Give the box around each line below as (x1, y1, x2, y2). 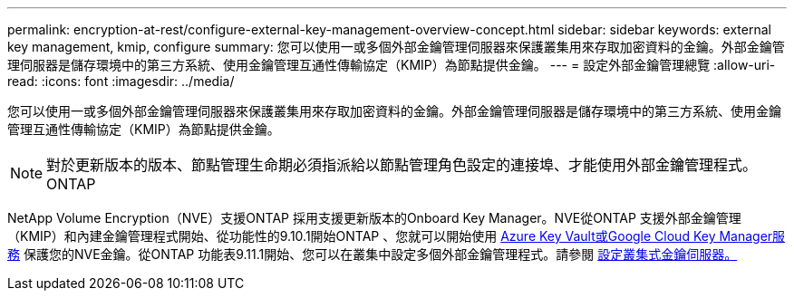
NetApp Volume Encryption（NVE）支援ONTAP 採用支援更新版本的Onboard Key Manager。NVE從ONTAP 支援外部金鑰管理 (7, 210, 741, 226)
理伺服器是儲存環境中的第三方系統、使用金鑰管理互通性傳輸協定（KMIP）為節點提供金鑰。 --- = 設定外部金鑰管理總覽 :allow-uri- (7, 57, 776, 72)
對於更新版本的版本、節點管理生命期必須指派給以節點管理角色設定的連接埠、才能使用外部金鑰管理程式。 (46, 156, 758, 174)
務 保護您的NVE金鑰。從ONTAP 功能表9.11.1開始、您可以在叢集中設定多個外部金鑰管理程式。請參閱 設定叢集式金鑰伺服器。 (7, 246, 738, 262)
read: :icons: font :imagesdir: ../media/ (7, 73, 235, 89)
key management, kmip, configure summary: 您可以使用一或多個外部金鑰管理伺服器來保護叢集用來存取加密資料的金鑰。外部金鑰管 (7, 39, 785, 54)
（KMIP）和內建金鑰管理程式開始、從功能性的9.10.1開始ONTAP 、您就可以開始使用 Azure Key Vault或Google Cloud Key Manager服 (7, 228, 786, 244)
